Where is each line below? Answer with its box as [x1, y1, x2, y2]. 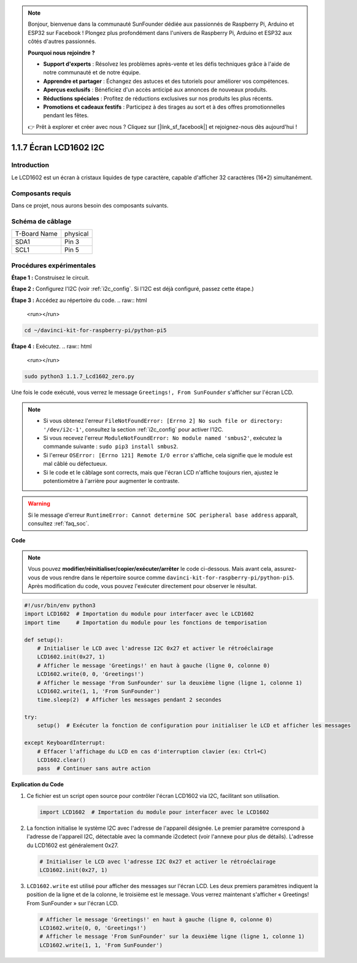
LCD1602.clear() [37, 757, 86, 764]
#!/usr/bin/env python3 [24, 602, 96, 609]
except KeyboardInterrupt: [24, 740, 106, 746]
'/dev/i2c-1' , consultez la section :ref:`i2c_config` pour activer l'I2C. [43, 425, 224, 433]
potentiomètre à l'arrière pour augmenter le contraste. [43, 477, 180, 484]
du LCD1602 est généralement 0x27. [26, 841, 119, 849]
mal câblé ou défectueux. [43, 460, 107, 468]
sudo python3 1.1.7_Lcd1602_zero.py [24, 373, 135, 380]
